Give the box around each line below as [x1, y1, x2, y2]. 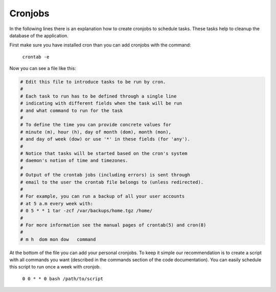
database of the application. [9, 32, 68, 38]
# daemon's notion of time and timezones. [20, 158, 128, 164]
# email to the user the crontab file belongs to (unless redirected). [20, 179, 204, 185]
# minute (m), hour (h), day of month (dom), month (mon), [20, 129, 171, 135]
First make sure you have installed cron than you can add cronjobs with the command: [9, 42, 191, 48]
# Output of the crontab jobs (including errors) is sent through [20, 172, 190, 178]
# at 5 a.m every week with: [20, 200, 94, 207]
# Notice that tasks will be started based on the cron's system [20, 151, 188, 156]
